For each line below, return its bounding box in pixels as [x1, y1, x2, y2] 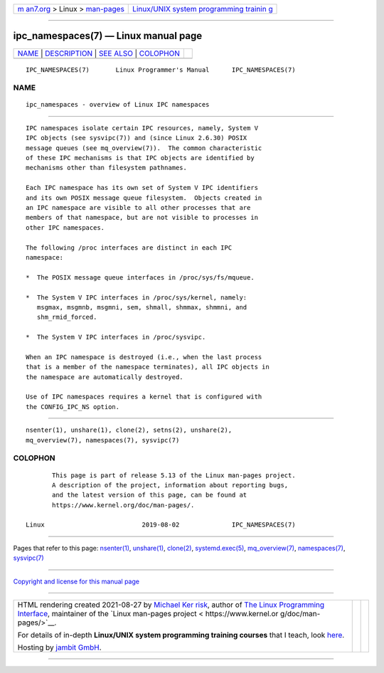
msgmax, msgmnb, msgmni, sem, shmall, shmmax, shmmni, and [36, 303, 247, 311]
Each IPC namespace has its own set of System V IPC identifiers [26, 184, 259, 192]
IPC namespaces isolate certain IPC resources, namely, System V [26, 124, 259, 132]
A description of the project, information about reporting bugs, [52, 481, 289, 489]
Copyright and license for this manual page [13, 577, 140, 585]
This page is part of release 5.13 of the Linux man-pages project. [52, 471, 296, 479]
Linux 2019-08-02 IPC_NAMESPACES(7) [26, 521, 296, 529]
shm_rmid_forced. [36, 313, 97, 322]
